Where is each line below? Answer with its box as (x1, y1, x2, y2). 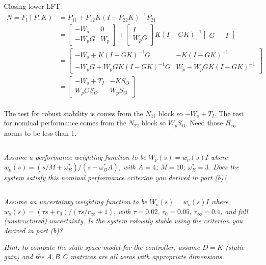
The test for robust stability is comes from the (4, 108, 143, 118)
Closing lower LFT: (4, 1, 62, 11)
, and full (220, 206, 248, 216)
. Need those (186, 118, 223, 128)
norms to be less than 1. (4, 127, 77, 138)
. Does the (209, 162, 239, 172)
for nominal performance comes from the (4, 118, 127, 128)
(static (225, 241, 245, 252)
